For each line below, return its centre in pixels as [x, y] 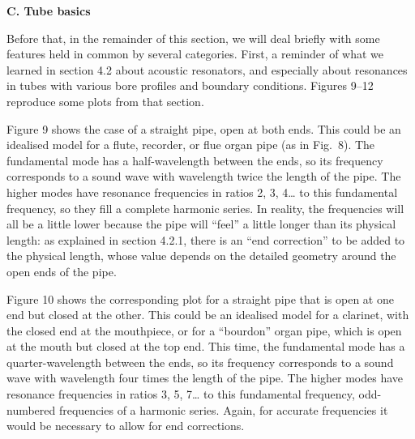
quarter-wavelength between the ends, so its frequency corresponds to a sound [200, 362]
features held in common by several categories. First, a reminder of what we [195, 54]
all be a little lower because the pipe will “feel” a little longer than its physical [201, 224]
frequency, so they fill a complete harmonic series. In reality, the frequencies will [205, 208]
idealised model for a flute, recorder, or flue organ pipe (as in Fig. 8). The [191, 145]
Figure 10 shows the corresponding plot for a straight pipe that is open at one [200, 298]
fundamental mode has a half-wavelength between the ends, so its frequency [195, 160]
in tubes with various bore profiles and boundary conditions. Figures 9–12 [190, 85]
